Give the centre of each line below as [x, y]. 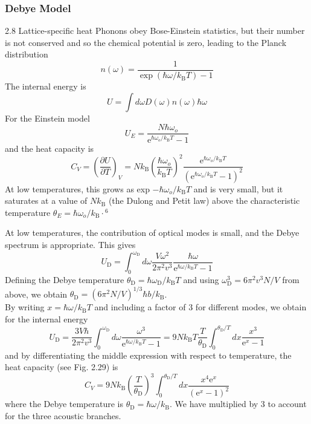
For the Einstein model [47, 118]
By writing [25, 307]
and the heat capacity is [50, 148]
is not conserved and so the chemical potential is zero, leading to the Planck [146, 42]
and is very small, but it [238, 188]
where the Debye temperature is [64, 404]
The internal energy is [46, 86]
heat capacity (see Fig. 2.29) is [62, 367]
